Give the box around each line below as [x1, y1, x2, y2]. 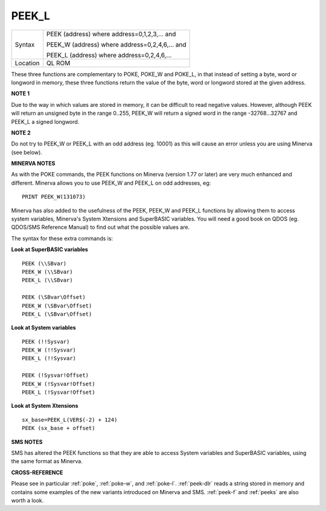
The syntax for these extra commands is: [11, 234, 113, 242]
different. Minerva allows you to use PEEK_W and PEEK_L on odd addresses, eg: [11, 179, 211, 187]
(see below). [11, 149, 42, 156]
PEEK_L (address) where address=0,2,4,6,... [46, 51, 172, 59]
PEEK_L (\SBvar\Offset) [22, 310, 92, 317]
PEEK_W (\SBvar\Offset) [22, 302, 92, 309]
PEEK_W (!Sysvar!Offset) [22, 381, 95, 387]
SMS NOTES [11, 438, 43, 445]
